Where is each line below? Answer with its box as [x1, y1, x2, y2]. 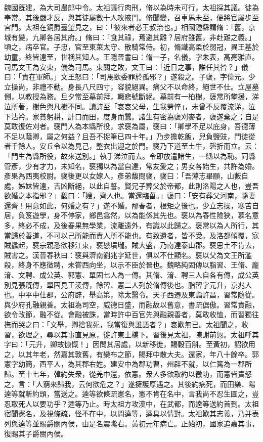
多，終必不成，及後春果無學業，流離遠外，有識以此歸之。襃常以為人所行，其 [4, 220, 259, 231]
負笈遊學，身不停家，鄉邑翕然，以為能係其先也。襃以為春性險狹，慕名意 [18, 210, 259, 220]
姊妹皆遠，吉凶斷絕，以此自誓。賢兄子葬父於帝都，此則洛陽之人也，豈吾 [18, 180, 259, 191]
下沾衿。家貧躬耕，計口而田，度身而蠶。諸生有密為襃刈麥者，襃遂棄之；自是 [4, 111, 259, 121]
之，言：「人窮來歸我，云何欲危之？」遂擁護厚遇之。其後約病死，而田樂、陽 [4, 378, 255, 389]
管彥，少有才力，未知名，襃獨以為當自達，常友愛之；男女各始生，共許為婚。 [4, 160, 259, 171]
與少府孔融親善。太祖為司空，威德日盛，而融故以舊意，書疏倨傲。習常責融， [4, 299, 259, 310]
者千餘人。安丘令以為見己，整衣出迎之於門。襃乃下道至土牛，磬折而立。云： [4, 141, 259, 151]
